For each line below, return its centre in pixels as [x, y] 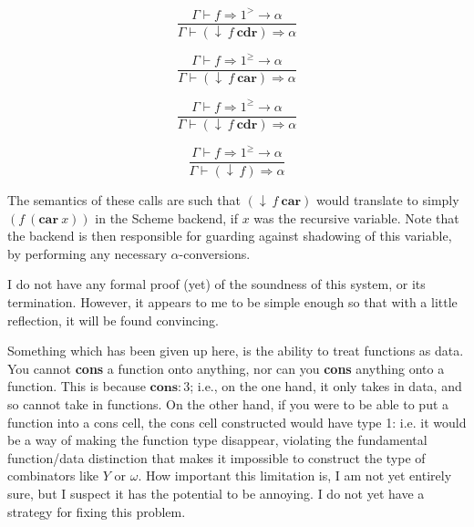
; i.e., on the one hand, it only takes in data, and [326, 386]
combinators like [53, 475]
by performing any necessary [87, 253]
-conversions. [215, 253]
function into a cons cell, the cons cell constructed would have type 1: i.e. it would [237, 422]
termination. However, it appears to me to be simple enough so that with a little [232, 302]
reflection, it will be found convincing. [113, 320]
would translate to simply [388, 200]
